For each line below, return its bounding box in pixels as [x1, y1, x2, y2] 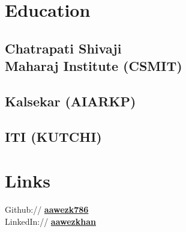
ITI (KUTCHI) [5, 127, 102, 145]
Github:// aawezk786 [5, 203, 89, 216]
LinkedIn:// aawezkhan [5, 215, 96, 227]
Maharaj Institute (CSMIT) [5, 56, 182, 75]
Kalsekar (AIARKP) [5, 91, 136, 110]
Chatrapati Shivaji [5, 38, 122, 57]
